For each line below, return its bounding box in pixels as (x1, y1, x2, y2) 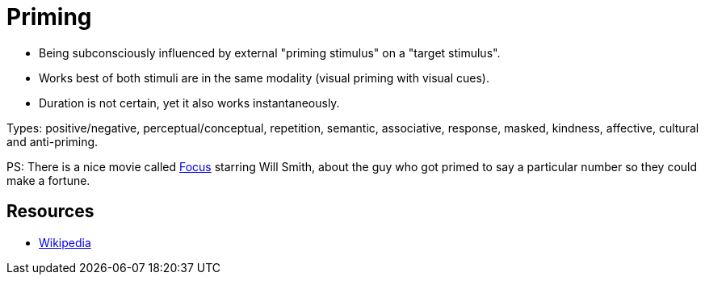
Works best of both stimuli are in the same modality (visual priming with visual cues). (39, 70, 489, 85)
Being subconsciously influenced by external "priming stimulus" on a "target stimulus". (39, 45, 501, 60)
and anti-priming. (6, 134, 99, 149)
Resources (6, 201, 94, 222)
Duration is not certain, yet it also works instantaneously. (39, 95, 340, 110)
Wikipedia (39, 235, 91, 250)
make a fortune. (6, 173, 90, 187)
